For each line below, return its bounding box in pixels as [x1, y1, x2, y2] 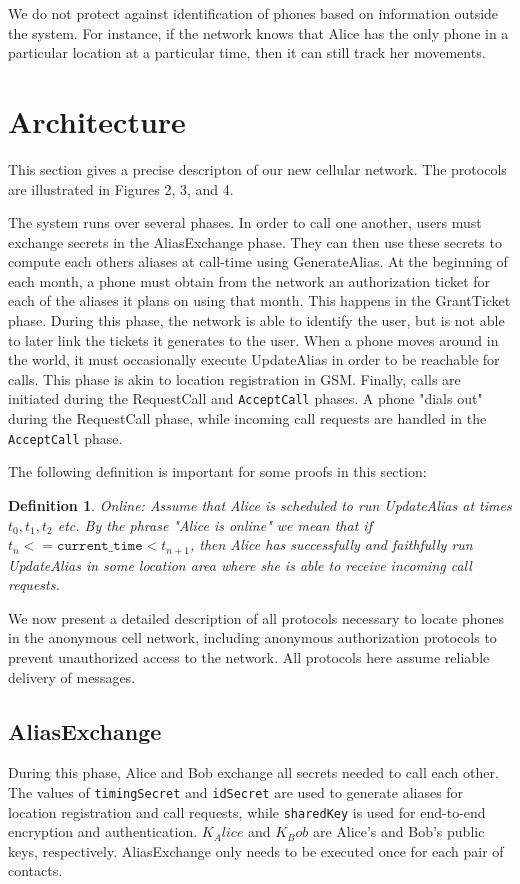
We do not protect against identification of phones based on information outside [8, 3, 499, 23]
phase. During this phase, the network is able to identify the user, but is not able [8, 310, 505, 331]
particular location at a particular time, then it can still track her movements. [8, 42, 486, 63]
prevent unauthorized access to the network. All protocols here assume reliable [8, 646, 490, 667]
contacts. [8, 860, 63, 881]
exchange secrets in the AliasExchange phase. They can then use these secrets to [8, 231, 502, 252]
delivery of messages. [8, 666, 136, 687]
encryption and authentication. [8, 821, 198, 842]
